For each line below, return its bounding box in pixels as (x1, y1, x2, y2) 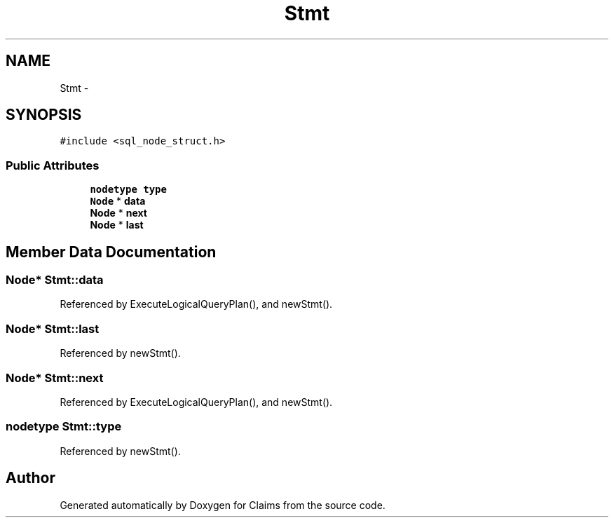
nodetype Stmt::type (6, 419, 122, 434)
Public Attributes (6, 158, 100, 172)
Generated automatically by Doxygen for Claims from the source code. (60, 498, 386, 511)
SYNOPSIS (6, 106, 82, 124)
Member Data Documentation (6, 243, 217, 261)
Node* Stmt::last (6, 321, 100, 336)
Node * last (90, 219, 144, 231)
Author (6, 469, 55, 487)
